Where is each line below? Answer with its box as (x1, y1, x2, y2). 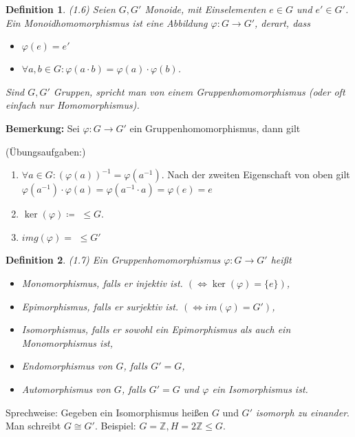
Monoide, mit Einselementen (144, 2, 266, 16)
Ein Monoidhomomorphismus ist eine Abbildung (6, 15, 208, 30)
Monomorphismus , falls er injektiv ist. (21, 275, 183, 290)
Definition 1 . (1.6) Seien (6, 2, 116, 16)
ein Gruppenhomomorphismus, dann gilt (129, 120, 301, 135)
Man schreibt (6, 418, 61, 433)
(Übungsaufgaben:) (6, 144, 86, 158)
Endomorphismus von (21, 359, 113, 373)
